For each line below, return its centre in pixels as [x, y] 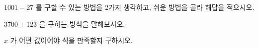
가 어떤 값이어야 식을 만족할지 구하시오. [71, 40]
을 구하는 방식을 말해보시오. [82, 24]
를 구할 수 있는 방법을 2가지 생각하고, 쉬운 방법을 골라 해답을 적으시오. [145, 7]
